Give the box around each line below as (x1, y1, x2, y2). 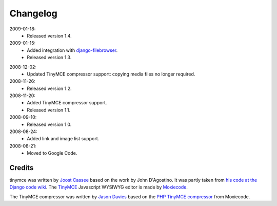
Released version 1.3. (27, 54, 72, 61)
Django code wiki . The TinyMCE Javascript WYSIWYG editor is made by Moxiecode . (9, 184, 188, 190)
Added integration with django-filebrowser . (27, 47, 118, 53)
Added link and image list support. (27, 136, 100, 142)
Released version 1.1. (27, 107, 71, 113)
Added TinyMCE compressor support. (27, 100, 107, 106)
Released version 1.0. (27, 121, 72, 127)
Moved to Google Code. (27, 150, 77, 156)
